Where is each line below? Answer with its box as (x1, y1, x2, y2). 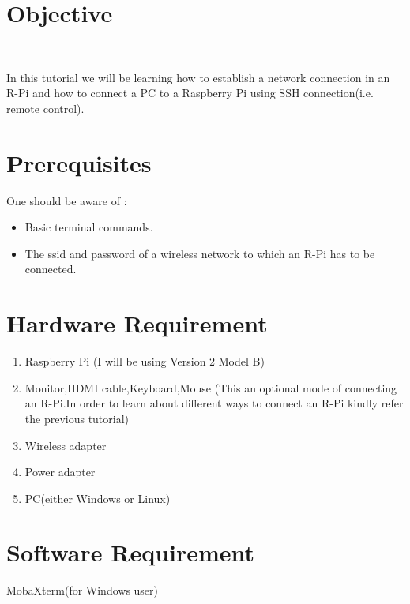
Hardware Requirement (6, 307, 268, 340)
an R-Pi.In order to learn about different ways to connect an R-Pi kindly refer (24, 395, 404, 411)
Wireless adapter (24, 437, 107, 453)
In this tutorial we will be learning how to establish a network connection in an (6, 69, 390, 85)
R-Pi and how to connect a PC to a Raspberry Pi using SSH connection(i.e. (6, 84, 374, 101)
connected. (24, 261, 77, 277)
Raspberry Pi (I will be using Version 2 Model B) (24, 353, 265, 370)
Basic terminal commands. (24, 219, 153, 235)
